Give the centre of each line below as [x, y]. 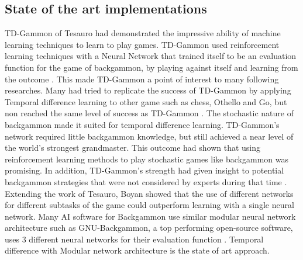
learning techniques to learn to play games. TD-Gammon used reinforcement [142, 44]
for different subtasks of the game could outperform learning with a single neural [149, 205]
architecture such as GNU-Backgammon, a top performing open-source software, [149, 228]
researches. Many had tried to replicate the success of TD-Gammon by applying [148, 90]
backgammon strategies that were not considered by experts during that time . [146, 181]
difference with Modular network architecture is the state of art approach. [137, 250]
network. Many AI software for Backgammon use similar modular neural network [150, 216]
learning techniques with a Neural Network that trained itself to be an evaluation [151, 56]
